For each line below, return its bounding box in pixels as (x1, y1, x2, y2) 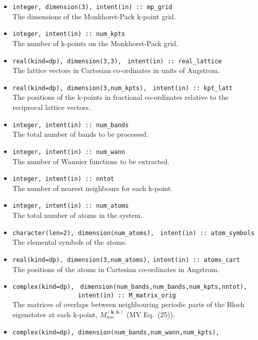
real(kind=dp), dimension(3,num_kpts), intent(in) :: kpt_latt (12, 84, 233, 92)
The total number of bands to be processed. (12, 129, 149, 139)
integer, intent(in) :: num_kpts (12, 30, 125, 38)
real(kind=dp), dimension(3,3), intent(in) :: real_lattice (12, 57, 222, 65)
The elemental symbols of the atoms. (12, 237, 127, 247)
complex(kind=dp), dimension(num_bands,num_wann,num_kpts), (12, 328, 219, 336)
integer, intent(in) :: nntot (12, 175, 115, 183)
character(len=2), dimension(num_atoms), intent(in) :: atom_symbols (12, 229, 254, 237)
